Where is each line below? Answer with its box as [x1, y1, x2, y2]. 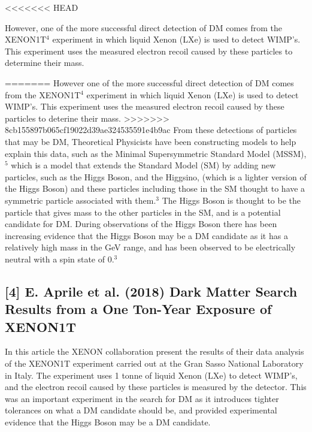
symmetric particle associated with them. [5, 194, 156, 206]
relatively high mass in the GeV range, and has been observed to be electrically [5, 241, 296, 253]
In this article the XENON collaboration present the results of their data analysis [5, 345, 304, 358]
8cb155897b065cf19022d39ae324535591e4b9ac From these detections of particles [5, 123, 297, 136]
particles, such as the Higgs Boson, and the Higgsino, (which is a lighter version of [5, 170, 307, 183]
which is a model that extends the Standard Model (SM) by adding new [11, 159, 276, 171]
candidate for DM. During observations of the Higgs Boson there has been [5, 217, 277, 230]
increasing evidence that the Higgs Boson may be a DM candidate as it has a [5, 229, 288, 241]
